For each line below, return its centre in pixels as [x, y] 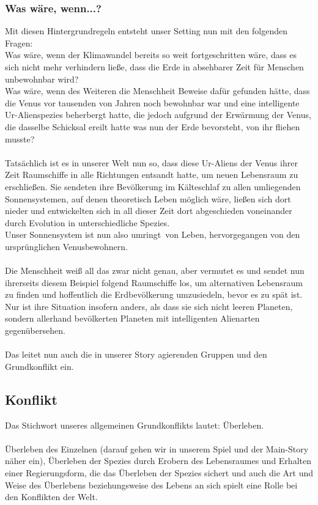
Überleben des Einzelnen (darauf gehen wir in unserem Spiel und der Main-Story [157, 448]
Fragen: [19, 42]
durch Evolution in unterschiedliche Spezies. [87, 222]
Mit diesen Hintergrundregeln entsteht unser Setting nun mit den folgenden [146, 31]
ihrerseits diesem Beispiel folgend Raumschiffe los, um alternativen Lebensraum [154, 282]
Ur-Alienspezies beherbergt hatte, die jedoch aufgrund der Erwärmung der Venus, [158, 115]
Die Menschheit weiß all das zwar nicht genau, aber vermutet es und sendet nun [155, 271]
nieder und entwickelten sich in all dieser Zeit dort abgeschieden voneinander [149, 211]
